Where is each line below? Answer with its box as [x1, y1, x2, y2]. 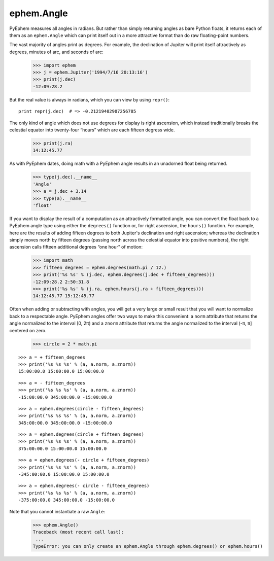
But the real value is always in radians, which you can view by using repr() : [9, 96, 170, 102]
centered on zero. [9, 327, 47, 333]
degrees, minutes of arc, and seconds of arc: [9, 49, 104, 55]
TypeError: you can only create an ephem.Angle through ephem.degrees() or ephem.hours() [32, 543, 263, 549]
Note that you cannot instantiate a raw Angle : [9, 508, 106, 514]
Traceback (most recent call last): [32, 529, 124, 535]
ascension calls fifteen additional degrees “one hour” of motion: [9, 244, 143, 250]
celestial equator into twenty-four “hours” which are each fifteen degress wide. [9, 127, 175, 133]
